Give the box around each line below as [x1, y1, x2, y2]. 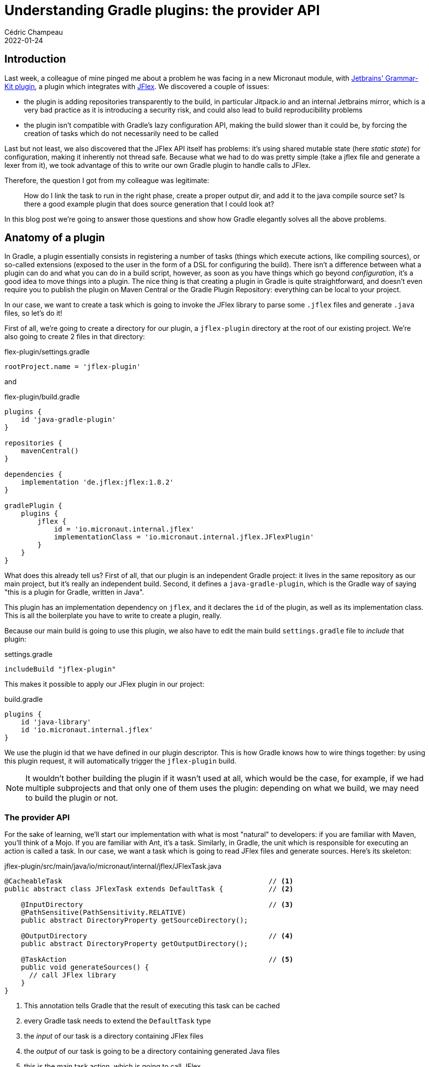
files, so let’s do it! [4, 309, 63, 318]
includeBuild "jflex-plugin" [4, 665, 116, 673]
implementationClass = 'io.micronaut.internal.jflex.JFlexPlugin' [54, 533, 314, 541]
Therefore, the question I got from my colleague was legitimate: [4, 176, 210, 185]
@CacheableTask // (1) [4, 877, 294, 885]
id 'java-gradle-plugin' [21, 416, 116, 424]
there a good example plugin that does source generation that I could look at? [24, 199, 274, 208]
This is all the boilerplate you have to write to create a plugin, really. [4, 611, 222, 620]
